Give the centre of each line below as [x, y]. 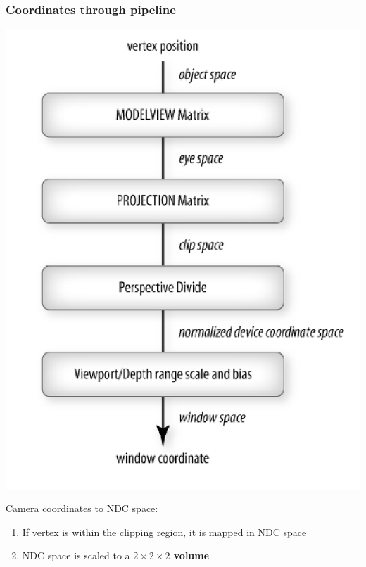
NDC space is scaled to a [76, 555]
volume [191, 555]
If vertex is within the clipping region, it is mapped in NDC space [164, 531]
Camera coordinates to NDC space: [82, 508]
